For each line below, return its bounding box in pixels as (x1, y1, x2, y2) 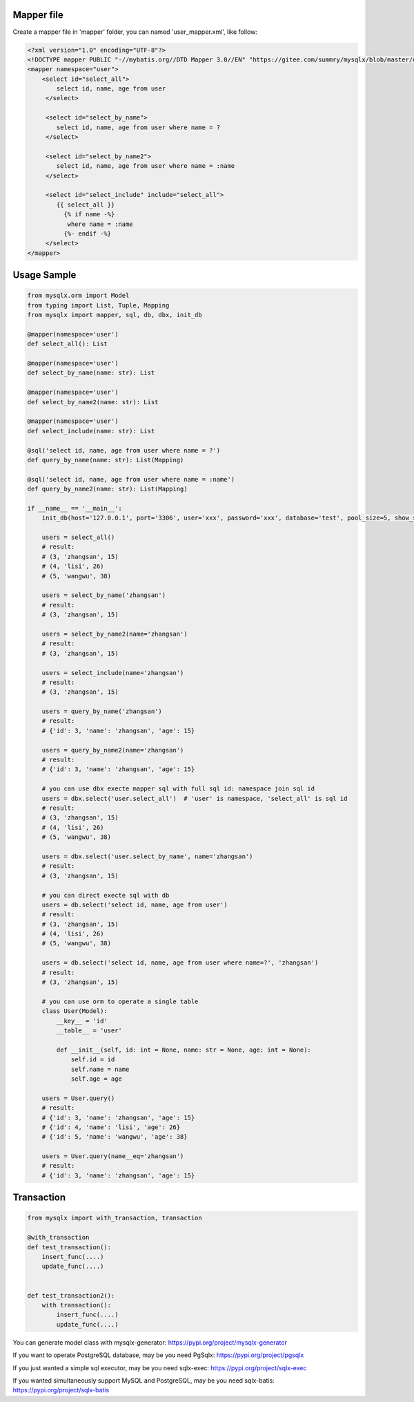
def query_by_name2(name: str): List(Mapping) (27, 485, 188, 493)
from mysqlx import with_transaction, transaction (27, 1214, 203, 1222)
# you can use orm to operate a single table (41, 997, 199, 1005)
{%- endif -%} (63, 229, 112, 238)
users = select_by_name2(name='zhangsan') (41, 629, 188, 638)
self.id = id (70, 1056, 115, 1063)
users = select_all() (41, 533, 115, 542)
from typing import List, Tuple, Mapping (27, 301, 170, 309)
